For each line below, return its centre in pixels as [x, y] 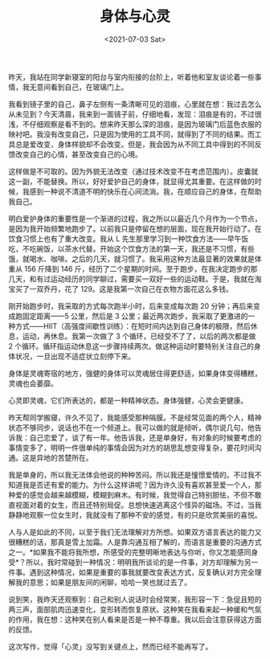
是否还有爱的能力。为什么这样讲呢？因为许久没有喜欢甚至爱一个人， [142, 485]
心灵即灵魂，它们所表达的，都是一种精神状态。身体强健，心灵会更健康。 [128, 400]
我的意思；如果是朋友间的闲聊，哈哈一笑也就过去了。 [103, 582]
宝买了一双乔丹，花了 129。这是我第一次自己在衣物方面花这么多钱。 [121, 289]
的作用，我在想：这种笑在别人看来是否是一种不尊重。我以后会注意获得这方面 [135, 619]
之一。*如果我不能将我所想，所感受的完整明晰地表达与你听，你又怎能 [123, 552]
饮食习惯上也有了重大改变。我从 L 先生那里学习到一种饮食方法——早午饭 [129, 239]
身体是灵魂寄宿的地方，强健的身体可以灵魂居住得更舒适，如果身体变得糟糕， [135, 373]
